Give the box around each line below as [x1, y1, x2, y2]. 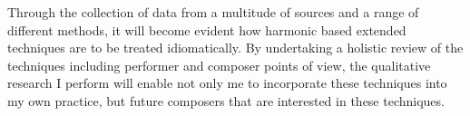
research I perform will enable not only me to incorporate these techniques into [7, 73, 447, 92]
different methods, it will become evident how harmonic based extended [7, 20, 406, 39]
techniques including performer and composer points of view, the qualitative [7, 55, 431, 74]
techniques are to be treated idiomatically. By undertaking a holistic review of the [7, 38, 464, 57]
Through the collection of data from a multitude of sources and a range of [7, 3, 419, 21]
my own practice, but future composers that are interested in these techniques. [7, 91, 445, 110]
